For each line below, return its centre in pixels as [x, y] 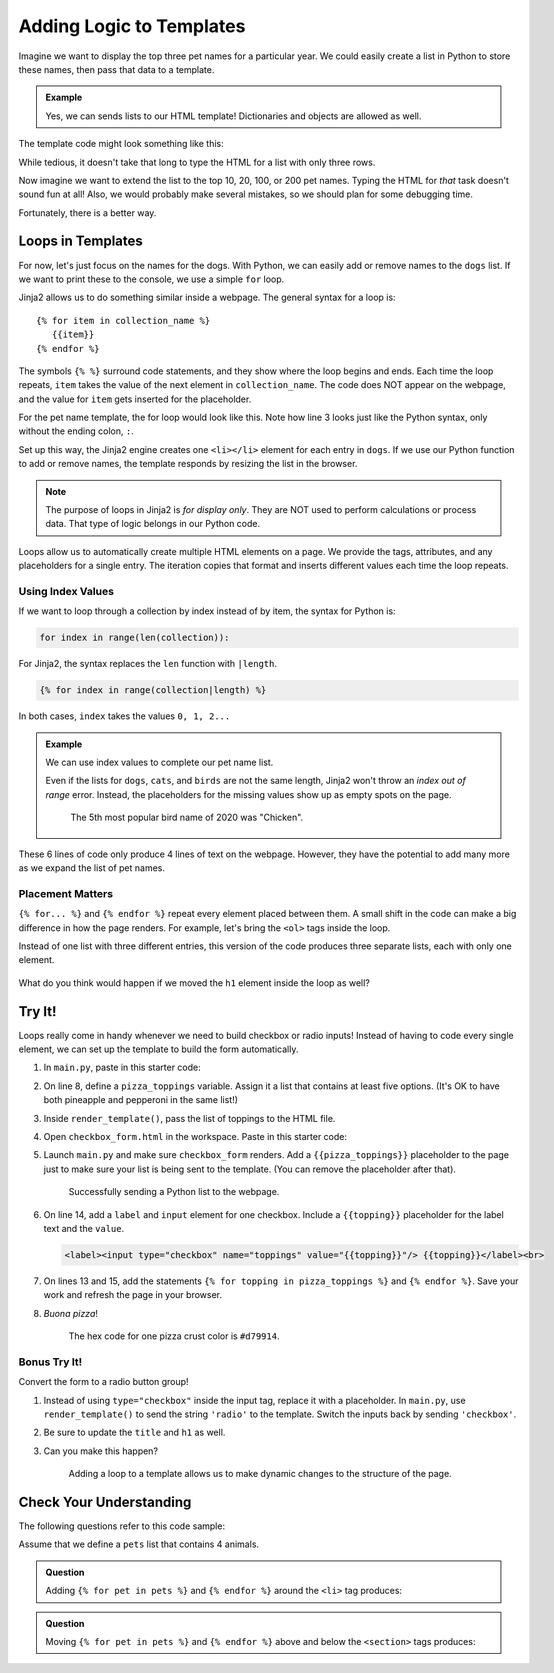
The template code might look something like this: [121, 144]
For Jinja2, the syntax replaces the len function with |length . [148, 664]
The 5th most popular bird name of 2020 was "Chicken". [187, 817]
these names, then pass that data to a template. [116, 69]
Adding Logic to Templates [132, 26]
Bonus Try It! [50, 1362]
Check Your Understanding [105, 1501]
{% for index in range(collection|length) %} [153, 690]
